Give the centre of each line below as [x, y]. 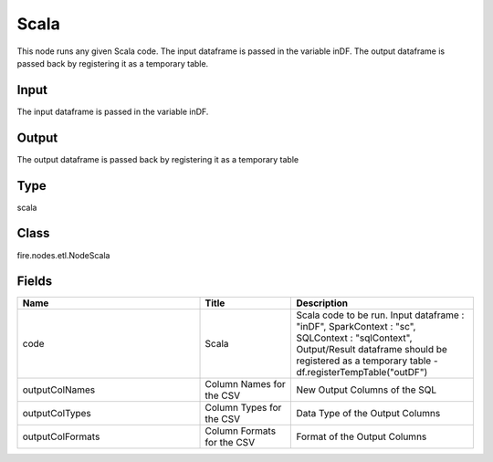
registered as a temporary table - [367, 361]
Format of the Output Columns [362, 436]
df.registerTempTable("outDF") [362, 373]
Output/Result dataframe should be [372, 350]
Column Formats [241, 431]
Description [322, 303]
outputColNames [59, 390]
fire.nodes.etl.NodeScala [63, 255]
